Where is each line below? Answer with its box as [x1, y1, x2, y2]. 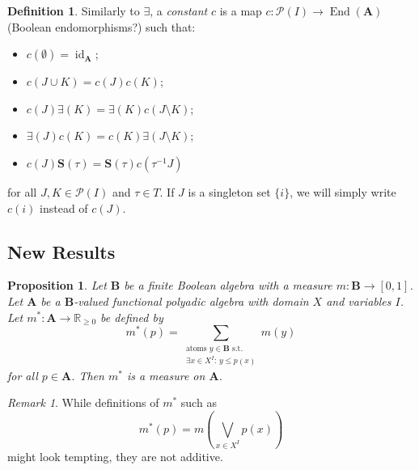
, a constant [150, 2, 208, 19]
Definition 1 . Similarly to [7, 2, 140, 19]
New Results [7, 239, 116, 264]
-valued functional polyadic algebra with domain [74, 292, 309, 309]
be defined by [100, 308, 163, 325]
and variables [326, 292, 391, 309]
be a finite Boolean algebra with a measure [124, 277, 332, 294]
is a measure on [126, 366, 205, 383]
